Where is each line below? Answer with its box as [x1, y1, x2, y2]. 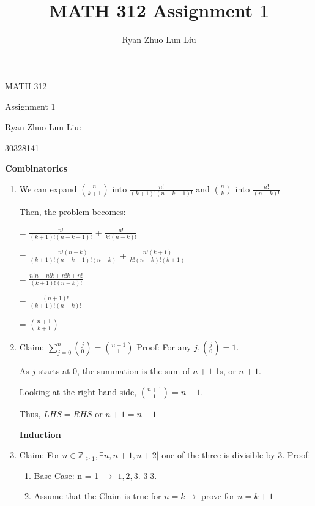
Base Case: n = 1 [34, 469, 99, 481]
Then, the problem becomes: [19, 205, 126, 217]
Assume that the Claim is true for [34, 489, 161, 502]
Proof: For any [136, 341, 191, 353]
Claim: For [19, 448, 60, 461]
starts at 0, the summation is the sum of [38, 364, 190, 377]
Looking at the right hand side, [19, 385, 137, 398]
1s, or [215, 364, 236, 377]
